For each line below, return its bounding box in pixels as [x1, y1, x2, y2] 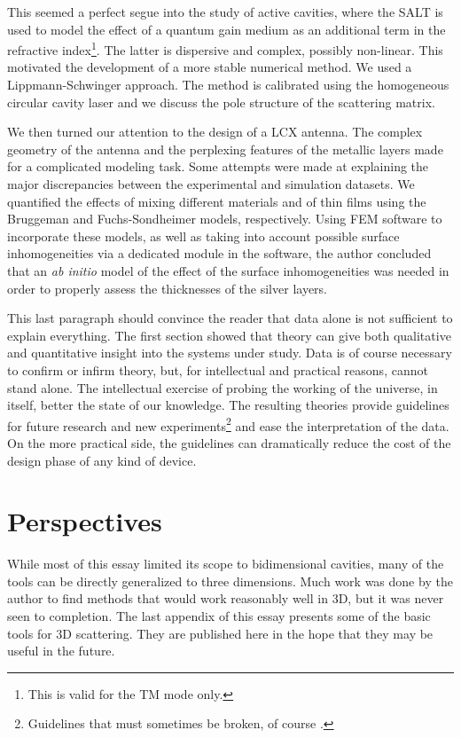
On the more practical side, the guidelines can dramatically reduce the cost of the [7, 433, 451, 451]
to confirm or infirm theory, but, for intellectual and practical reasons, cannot [7, 360, 428, 379]
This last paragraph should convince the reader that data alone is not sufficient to [7, 309, 453, 327]
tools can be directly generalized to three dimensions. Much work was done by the [7, 571, 453, 590]
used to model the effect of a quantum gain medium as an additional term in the [7, 20, 446, 38]
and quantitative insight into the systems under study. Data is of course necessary [7, 343, 452, 362]
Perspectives [7, 503, 162, 539]
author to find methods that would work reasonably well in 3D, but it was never [7, 589, 444, 608]
